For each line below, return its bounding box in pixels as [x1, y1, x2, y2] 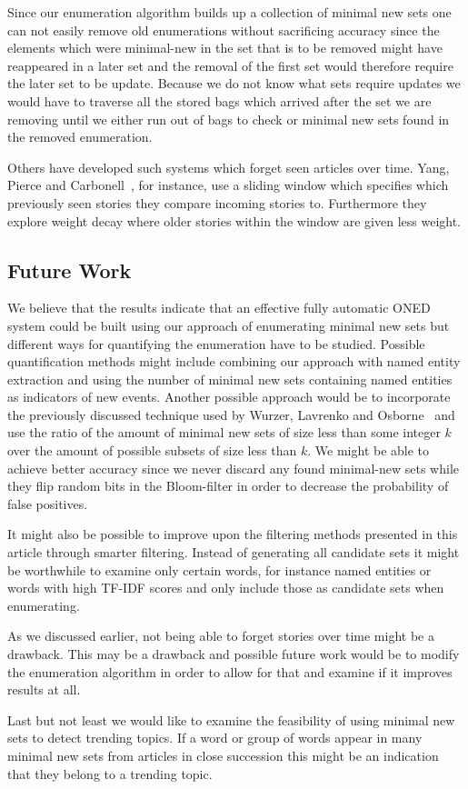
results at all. [7, 680, 81, 699]
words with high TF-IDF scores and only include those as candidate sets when [7, 578, 444, 597]
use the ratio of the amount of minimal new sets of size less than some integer [7, 423, 441, 442]
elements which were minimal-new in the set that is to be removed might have [7, 38, 443, 57]
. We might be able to [307, 441, 430, 460]
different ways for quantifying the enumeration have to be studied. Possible [7, 334, 425, 353]
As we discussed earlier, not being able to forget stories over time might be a [7, 626, 434, 645]
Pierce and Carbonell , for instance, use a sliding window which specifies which [7, 175, 449, 195]
